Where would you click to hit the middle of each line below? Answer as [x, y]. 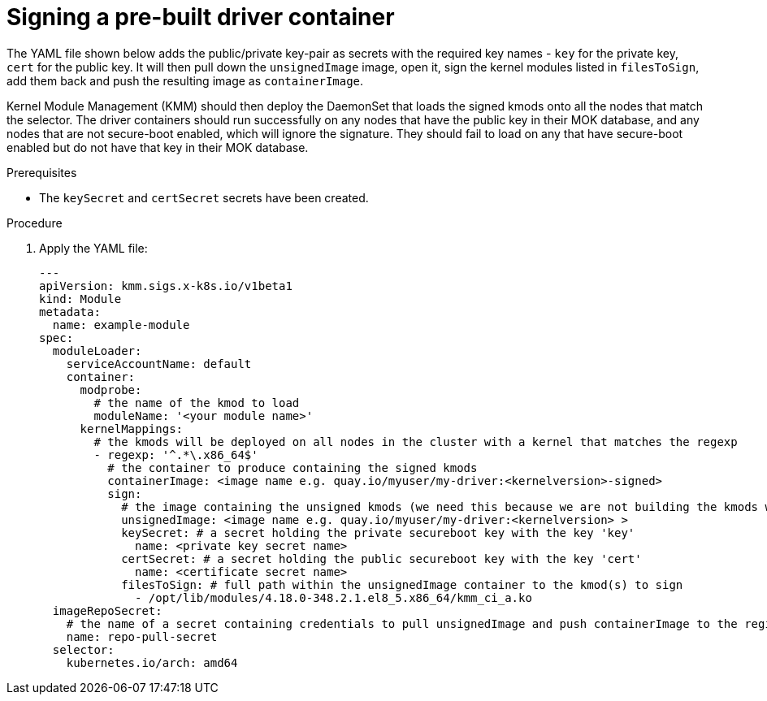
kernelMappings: [132, 428]
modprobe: [111, 389]
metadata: [70, 312]
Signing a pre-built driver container [201, 17]
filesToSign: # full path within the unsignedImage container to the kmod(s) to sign [402, 584]
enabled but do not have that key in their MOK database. [158, 147]
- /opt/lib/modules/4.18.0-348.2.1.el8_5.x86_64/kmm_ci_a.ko [334, 597]
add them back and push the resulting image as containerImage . [185, 80]
